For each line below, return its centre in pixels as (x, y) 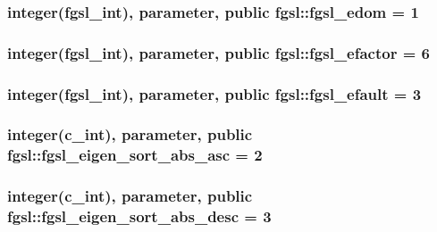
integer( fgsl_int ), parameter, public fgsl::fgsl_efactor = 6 (219, 52)
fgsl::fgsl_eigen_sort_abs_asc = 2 (135, 155)
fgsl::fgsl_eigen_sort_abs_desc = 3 (139, 216)
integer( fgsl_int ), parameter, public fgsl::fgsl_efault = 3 (214, 93)
